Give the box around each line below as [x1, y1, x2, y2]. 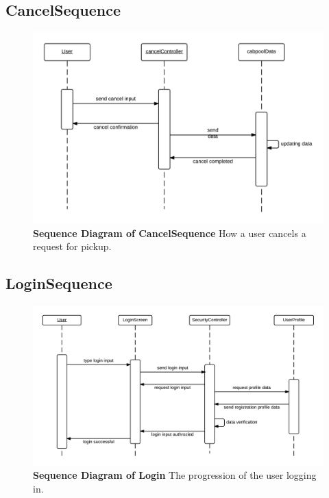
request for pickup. [33, 239, 112, 253]
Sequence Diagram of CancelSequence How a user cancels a [33, 225, 306, 240]
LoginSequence [5, 273, 112, 294]
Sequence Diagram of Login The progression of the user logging [33, 468, 317, 482]
